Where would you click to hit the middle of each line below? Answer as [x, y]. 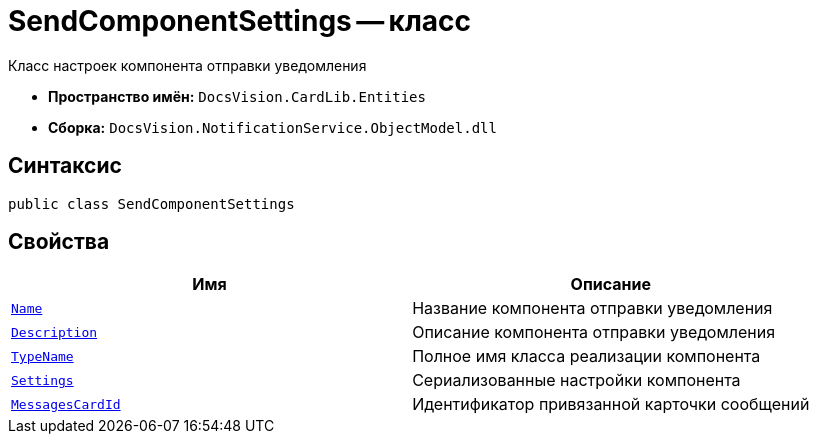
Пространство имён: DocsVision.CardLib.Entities [237, 96]
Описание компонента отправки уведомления [594, 332]
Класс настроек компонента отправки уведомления [187, 65]
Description [54, 332]
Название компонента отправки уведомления [592, 308]
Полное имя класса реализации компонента [586, 356]
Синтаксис [65, 166]
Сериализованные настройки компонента [576, 380]
